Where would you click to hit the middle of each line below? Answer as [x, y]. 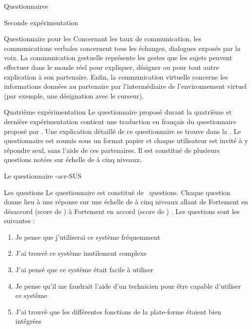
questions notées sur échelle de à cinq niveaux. [73, 159]
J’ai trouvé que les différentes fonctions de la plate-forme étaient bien [118, 311]
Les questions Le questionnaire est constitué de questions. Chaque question [117, 192]
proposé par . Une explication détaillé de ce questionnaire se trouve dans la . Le [123, 131]
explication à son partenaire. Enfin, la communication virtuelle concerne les [116, 76]
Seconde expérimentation [41, 22]
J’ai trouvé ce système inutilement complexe [81, 253]
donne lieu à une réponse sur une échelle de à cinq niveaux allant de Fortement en [126, 202]
